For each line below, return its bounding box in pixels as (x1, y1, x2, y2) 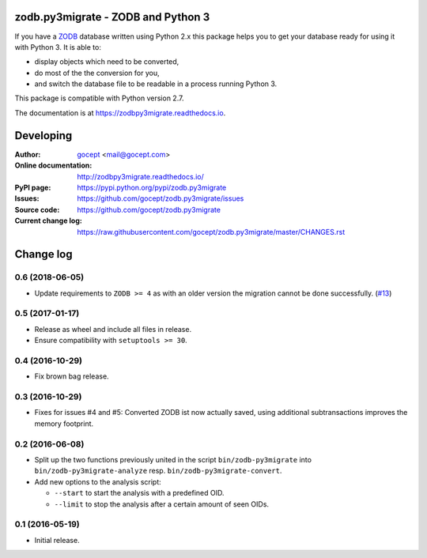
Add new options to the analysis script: (34, 477, 161, 486)
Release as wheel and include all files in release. (34, 324, 192, 334)
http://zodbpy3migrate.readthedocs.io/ (77, 172, 205, 181)
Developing (14, 129, 73, 142)
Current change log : (14, 216, 82, 225)
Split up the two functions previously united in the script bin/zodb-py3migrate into (34, 455, 312, 464)
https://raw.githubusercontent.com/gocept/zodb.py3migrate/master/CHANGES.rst (77, 227, 346, 236)
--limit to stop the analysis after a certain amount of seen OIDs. (54, 499, 269, 509)
